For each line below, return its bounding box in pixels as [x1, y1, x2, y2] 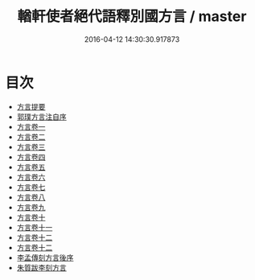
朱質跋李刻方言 [16, 262, 67, 272]
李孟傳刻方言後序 [16, 253, 74, 262]
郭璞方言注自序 [16, 112, 67, 121]
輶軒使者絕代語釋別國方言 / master [17, 7, 247, 26]
